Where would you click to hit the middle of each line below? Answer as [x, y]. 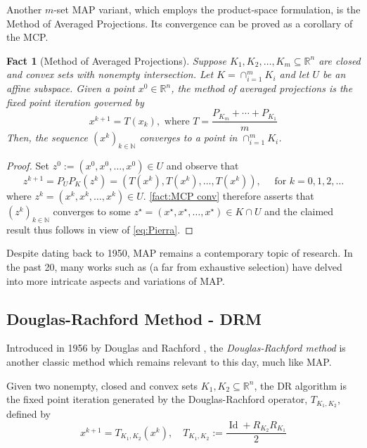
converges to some [92, 211]
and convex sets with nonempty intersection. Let [110, 74]
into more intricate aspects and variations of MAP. [116, 280]
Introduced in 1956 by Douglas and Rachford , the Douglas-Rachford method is [176, 348]
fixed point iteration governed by [75, 102]
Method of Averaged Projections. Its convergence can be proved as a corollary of [180, 23]
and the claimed [299, 211]
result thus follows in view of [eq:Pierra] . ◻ [100, 229]
